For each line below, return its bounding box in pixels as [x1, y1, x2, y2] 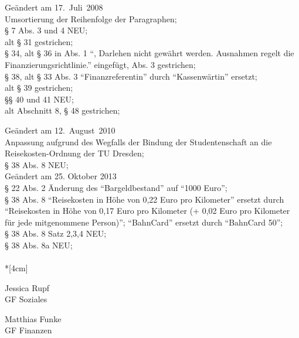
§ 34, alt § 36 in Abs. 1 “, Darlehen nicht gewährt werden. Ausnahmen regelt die [5, 47, 294, 59]
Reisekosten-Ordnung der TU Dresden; [5, 147, 144, 159]
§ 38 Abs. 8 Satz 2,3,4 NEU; [5, 227, 107, 240]
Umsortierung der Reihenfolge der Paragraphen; [5, 12, 177, 25]
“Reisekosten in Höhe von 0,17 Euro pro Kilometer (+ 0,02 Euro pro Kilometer [5, 204, 290, 217]
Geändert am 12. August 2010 [5, 124, 115, 136]
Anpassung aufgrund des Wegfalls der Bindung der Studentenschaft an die [5, 135, 272, 148]
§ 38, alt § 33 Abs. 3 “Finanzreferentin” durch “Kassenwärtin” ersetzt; [5, 70, 257, 82]
